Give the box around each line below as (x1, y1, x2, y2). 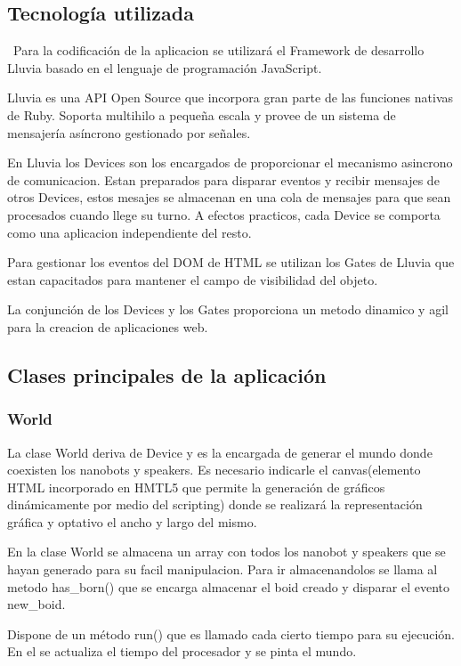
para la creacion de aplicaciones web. (7, 317, 208, 336)
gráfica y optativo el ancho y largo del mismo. (7, 512, 257, 531)
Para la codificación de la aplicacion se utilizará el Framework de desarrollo (12, 41, 425, 60)
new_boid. (7, 595, 66, 613)
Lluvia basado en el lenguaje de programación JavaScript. (7, 58, 322, 77)
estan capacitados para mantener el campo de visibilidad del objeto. (7, 270, 378, 288)
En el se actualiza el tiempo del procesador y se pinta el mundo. (7, 642, 357, 661)
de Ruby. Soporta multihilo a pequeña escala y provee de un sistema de (7, 105, 396, 124)
